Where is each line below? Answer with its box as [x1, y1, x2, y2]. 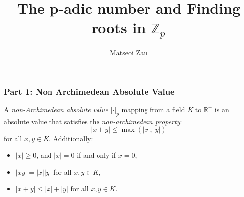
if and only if [77, 149, 116, 160]
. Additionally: [49, 133, 93, 144]
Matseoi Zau [110, 48, 147, 58]
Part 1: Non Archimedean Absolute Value [4, 85, 175, 97]
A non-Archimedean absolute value [4, 104, 108, 114]
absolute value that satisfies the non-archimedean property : [4, 116, 182, 126]
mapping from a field [121, 104, 185, 114]
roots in [92, 17, 146, 38]
